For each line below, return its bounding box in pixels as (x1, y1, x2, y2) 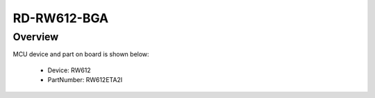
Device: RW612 (47, 66, 92, 74)
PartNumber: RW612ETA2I (47, 76, 123, 84)
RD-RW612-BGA (12, 10, 109, 26)
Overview (12, 31, 59, 43)
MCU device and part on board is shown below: (12, 50, 149, 58)
